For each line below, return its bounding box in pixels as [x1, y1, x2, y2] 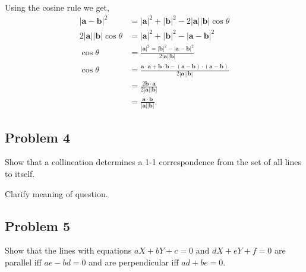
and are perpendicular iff [89, 256, 179, 268]
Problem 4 [5, 128, 70, 146]
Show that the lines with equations [5, 244, 132, 257]
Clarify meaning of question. [5, 187, 108, 200]
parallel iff [5, 256, 42, 268]
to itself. [5, 167, 35, 180]
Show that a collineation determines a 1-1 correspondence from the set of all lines [5, 156, 301, 168]
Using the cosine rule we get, [5, 1, 109, 13]
